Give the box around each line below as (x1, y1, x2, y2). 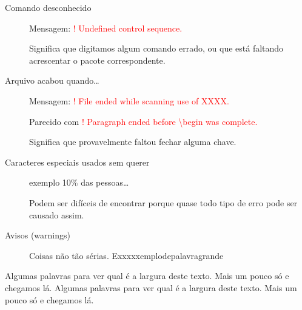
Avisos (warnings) (5, 229, 70, 241)
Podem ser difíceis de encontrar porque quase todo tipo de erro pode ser (29, 196, 298, 209)
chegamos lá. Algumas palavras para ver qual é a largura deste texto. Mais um (5, 281, 297, 294)
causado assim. (29, 208, 84, 221)
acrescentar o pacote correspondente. (29, 53, 166, 66)
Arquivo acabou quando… (5, 74, 99, 87)
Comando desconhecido (5, 1, 92, 13)
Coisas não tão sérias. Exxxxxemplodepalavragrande (29, 249, 224, 261)
